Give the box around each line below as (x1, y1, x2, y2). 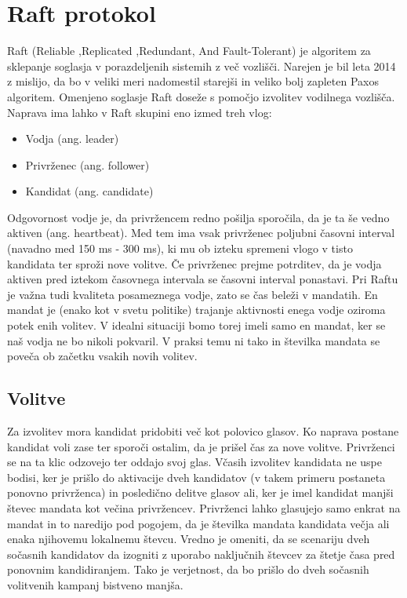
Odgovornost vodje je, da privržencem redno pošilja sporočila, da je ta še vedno (7, 209, 390, 225)
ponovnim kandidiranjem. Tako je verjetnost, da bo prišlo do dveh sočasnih (7, 561, 369, 578)
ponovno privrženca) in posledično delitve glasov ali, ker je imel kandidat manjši (7, 484, 394, 501)
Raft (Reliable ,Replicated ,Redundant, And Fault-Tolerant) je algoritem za (7, 42, 371, 59)
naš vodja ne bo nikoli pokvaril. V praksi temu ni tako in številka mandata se (7, 332, 380, 348)
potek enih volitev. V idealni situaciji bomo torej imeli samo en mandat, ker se (7, 317, 386, 334)
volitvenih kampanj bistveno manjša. (7, 576, 184, 593)
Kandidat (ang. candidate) (25, 183, 154, 199)
